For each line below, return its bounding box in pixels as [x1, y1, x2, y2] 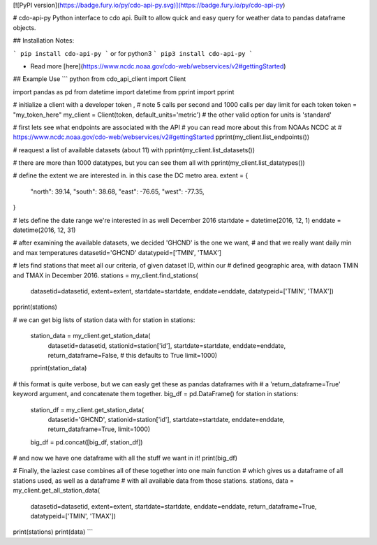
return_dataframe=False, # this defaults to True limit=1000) [47, 351, 218, 359]
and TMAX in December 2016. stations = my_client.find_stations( [13, 271, 198, 279]
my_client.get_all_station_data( [13, 486, 101, 495]
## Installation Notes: [13, 36, 75, 45]
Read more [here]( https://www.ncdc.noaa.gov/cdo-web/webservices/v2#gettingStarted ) [30, 61, 286, 70]
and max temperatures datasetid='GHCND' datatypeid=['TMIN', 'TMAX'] [13, 248, 222, 256]
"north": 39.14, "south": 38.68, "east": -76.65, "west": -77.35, [30, 187, 205, 196]
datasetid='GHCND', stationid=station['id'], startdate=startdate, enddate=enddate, [47, 415, 286, 423]
